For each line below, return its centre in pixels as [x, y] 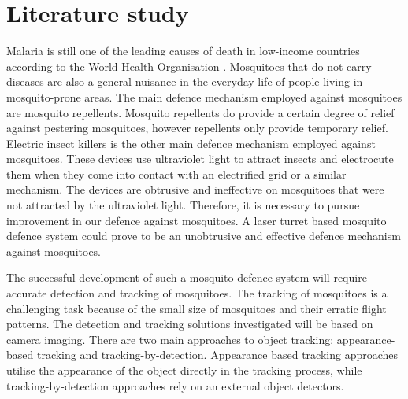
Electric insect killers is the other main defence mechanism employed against [191, 143]
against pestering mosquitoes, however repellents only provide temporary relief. [197, 128]
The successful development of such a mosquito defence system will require [187, 277]
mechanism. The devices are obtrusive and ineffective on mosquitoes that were [195, 189]
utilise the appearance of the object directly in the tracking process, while [184, 370]
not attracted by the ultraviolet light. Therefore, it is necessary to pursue [183, 205]
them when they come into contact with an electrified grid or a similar [176, 174]
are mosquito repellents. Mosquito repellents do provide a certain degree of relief [200, 112]
